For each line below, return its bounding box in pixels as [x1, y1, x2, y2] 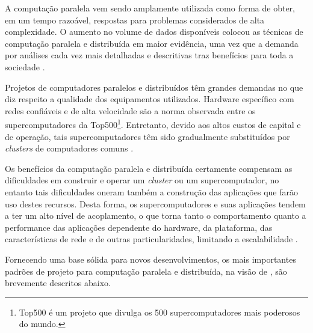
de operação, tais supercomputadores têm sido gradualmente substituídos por [5, 130, 290, 142]
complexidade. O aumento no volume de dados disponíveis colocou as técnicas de [5, 25, 303, 38]
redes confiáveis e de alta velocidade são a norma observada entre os [5, 104, 256, 117]
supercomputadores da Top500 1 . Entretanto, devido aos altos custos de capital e [5, 117, 301, 130]
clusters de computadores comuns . [5, 142, 134, 154]
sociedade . [5, 60, 45, 73]
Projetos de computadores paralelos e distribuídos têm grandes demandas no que [5, 81, 303, 93]
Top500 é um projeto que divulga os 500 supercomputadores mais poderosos [19, 305, 300, 318]
